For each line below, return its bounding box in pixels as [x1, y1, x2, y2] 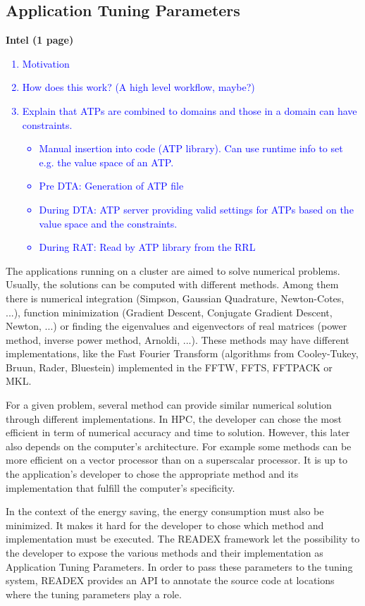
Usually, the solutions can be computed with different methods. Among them [6, 277, 339, 292]
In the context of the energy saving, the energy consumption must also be [6, 504, 324, 519]
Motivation [22, 56, 70, 70]
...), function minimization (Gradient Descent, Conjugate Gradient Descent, [6, 304, 333, 319]
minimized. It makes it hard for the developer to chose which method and [6, 517, 324, 532]
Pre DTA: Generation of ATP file [39, 178, 184, 193]
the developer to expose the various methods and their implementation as [6, 545, 323, 560]
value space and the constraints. [39, 216, 178, 230]
